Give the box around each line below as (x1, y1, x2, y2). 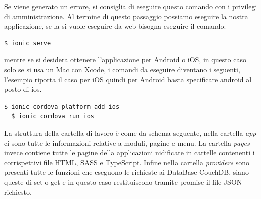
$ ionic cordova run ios (11, 113, 94, 120)
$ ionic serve (4, 39, 51, 47)
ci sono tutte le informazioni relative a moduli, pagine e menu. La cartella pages (4, 137, 250, 148)
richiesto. (4, 186, 32, 197)
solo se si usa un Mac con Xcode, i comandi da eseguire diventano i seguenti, (4, 64, 240, 74)
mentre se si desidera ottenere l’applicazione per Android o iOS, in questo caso (4, 54, 247, 65)
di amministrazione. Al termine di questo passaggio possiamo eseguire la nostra (4, 11, 248, 21)
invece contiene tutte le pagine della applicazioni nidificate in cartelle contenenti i (4, 147, 255, 158)
